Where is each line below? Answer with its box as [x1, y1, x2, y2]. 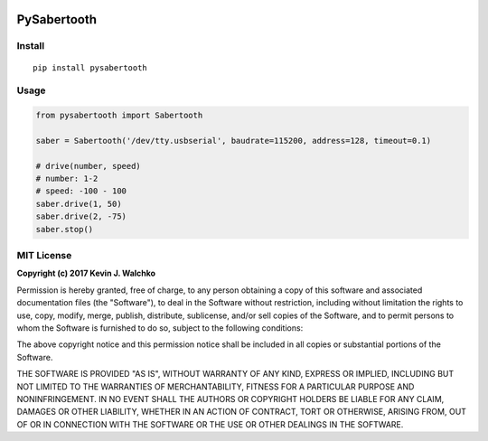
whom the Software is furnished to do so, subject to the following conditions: [16, 322, 304, 333]
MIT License [16, 249, 72, 261]
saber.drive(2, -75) [35, 211, 127, 221]
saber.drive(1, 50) [35, 199, 122, 209]
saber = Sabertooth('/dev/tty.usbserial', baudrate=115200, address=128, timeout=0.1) [35, 136, 432, 145]
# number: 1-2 [35, 174, 99, 184]
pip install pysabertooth [33, 62, 148, 72]
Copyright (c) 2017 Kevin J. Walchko [16, 267, 156, 279]
